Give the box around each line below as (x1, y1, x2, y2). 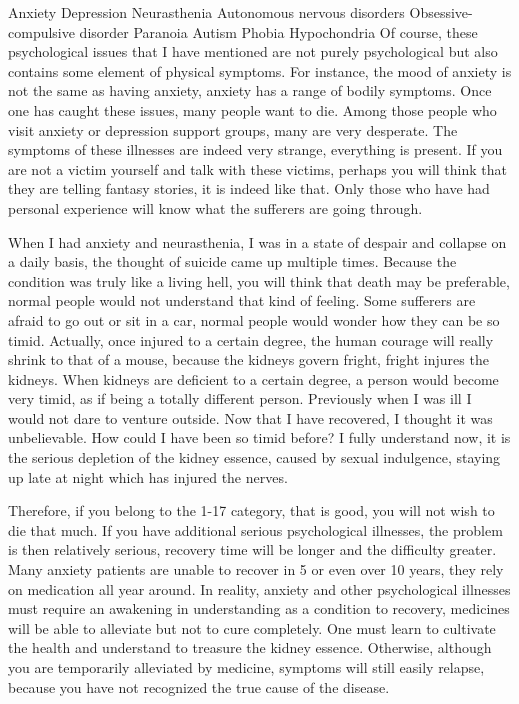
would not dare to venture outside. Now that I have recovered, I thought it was (8, 407, 493, 428)
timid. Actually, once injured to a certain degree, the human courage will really (8, 329, 494, 350)
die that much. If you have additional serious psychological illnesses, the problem (8, 519, 503, 540)
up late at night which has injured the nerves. (8, 466, 288, 487)
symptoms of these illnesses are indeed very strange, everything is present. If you (8, 139, 503, 160)
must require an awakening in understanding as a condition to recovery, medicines (8, 598, 510, 619)
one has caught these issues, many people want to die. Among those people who (8, 99, 497, 120)
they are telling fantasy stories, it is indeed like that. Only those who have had (8, 178, 490, 199)
